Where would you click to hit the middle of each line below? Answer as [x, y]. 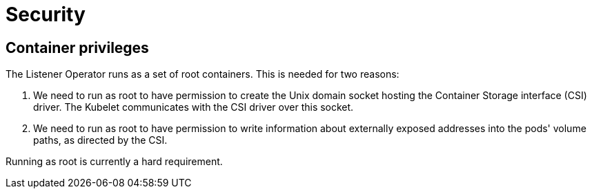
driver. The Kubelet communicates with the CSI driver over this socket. [194, 107]
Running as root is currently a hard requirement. [114, 162]
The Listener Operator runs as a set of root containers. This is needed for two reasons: [203, 74]
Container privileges [77, 47]
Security [46, 14]
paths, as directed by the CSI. [100, 140]
